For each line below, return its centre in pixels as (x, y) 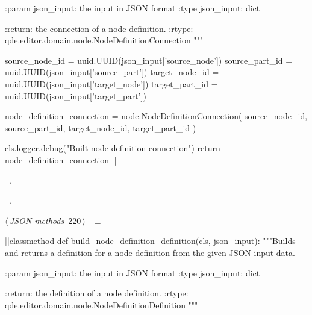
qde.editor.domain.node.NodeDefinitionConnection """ (104, 40)
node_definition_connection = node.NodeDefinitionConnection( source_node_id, (156, 116)
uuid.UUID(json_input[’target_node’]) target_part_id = (111, 83)
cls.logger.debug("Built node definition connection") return (113, 148)
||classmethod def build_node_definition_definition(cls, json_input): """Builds (150, 241)
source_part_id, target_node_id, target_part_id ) (101, 127)
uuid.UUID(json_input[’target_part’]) (76, 95)
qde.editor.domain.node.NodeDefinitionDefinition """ (101, 304)
